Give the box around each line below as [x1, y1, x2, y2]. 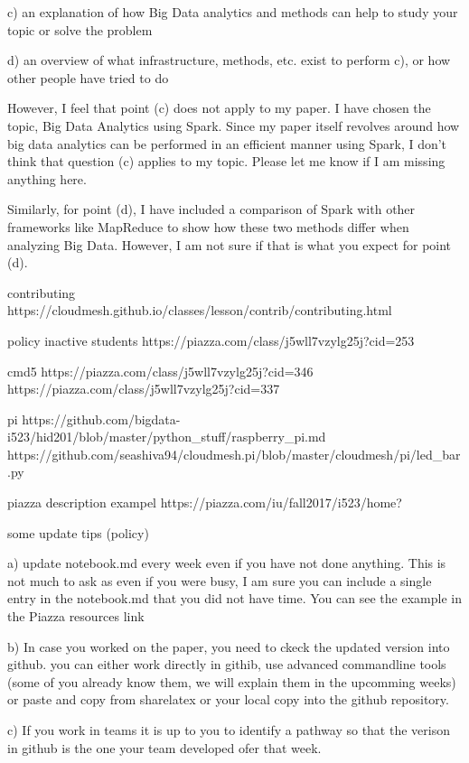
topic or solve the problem [7, 20, 153, 39]
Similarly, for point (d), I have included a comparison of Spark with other [7, 200, 416, 219]
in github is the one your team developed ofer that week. [7, 738, 322, 757]
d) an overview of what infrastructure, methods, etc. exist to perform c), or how [7, 51, 451, 70]
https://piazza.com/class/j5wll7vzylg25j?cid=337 [7, 379, 280, 398]
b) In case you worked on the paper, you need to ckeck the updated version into [7, 637, 450, 656]
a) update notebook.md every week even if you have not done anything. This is [7, 554, 446, 572]
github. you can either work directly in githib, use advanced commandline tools [7, 655, 446, 674]
